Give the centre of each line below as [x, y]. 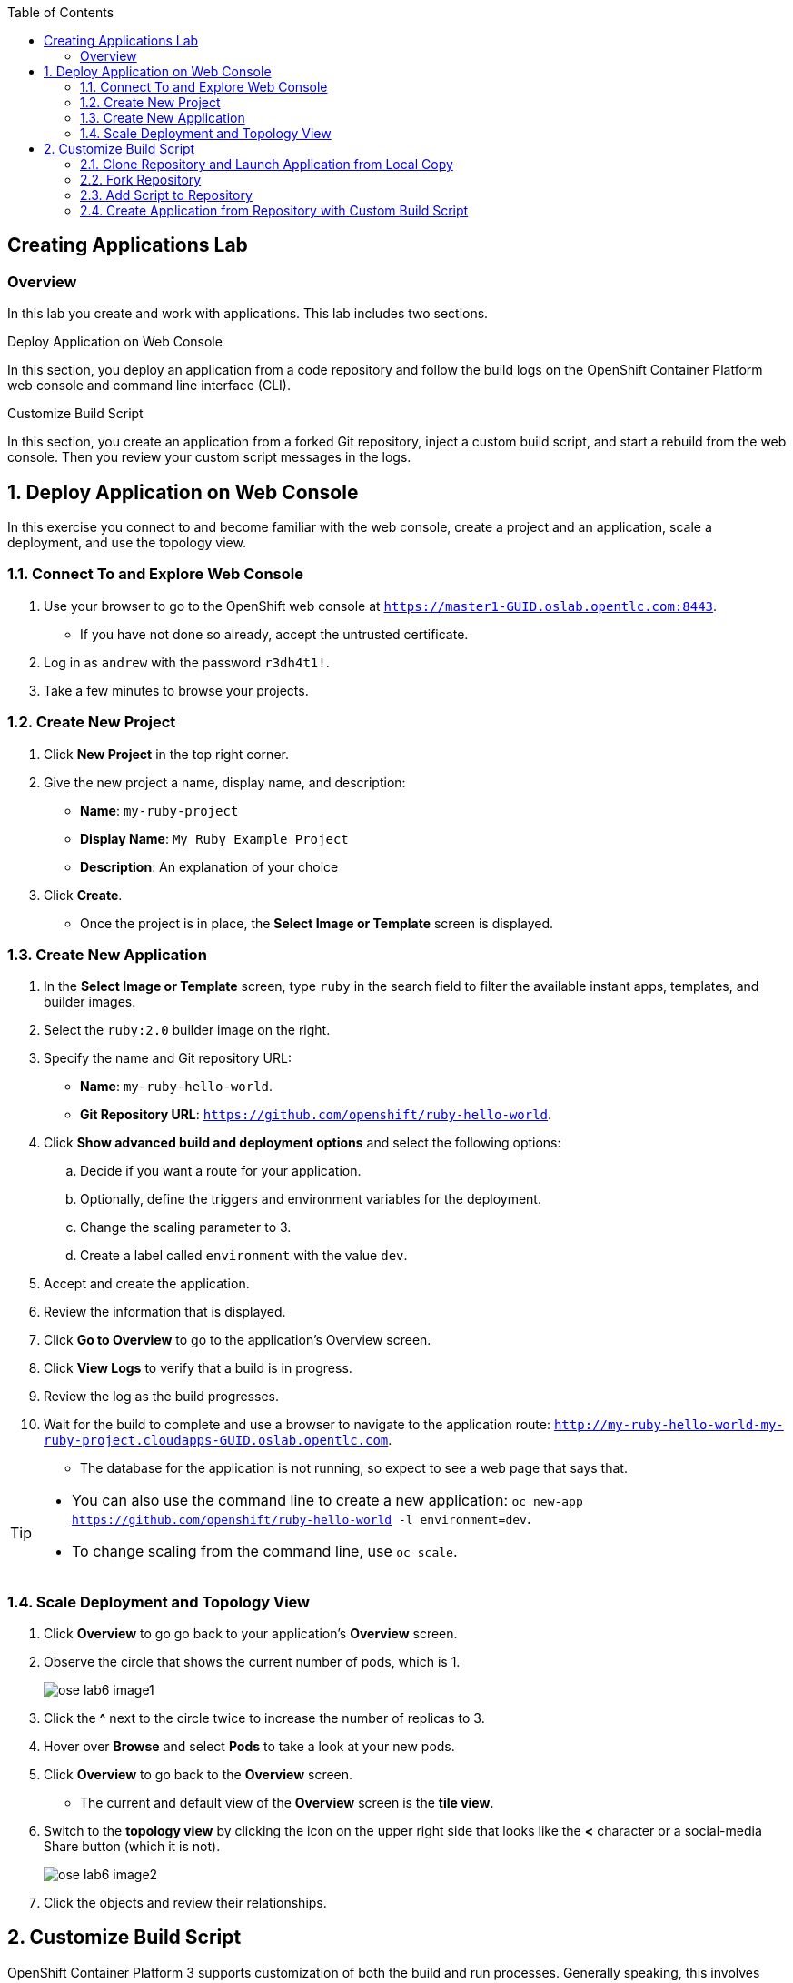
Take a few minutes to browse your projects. [176, 690]
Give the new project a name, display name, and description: [225, 782]
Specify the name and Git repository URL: [168, 1058]
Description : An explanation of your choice [209, 866]
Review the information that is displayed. [165, 1312]
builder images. [90, 1002]
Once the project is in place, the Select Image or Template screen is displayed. [317, 923]
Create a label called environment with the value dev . [244, 1256]
